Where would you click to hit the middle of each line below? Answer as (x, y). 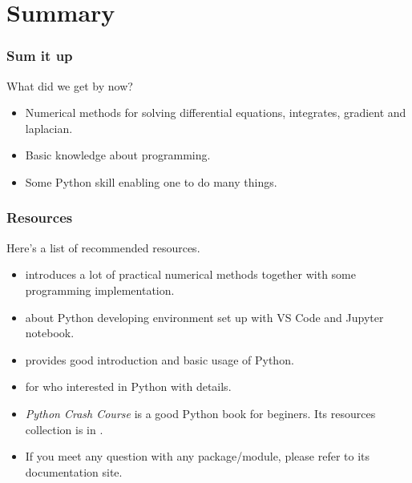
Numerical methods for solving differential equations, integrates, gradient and (216, 113)
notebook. (50, 333)
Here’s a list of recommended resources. (103, 247)
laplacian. (49, 128)
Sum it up (40, 56)
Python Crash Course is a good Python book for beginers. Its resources (200, 413)
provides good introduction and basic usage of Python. (160, 359)
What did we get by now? (70, 85)
